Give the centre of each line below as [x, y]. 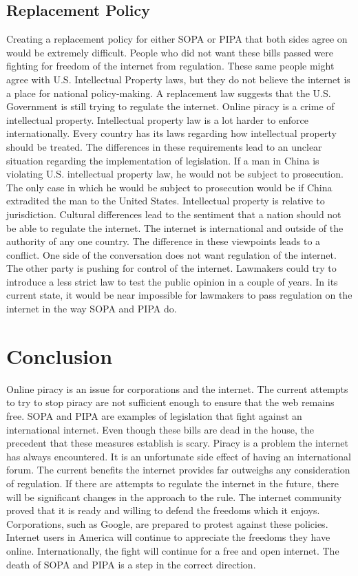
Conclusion [60, 355]
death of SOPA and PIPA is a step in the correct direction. [131, 564]
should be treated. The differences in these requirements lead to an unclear [164, 146]
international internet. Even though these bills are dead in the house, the [160, 429]
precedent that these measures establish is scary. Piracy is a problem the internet [177, 443]
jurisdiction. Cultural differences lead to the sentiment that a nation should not [174, 214]
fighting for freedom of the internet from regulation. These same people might [170, 66]
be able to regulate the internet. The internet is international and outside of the [175, 227]
